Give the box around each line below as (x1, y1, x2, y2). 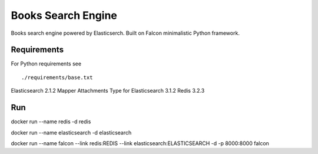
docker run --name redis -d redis (11, 118, 91, 125)
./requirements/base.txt (21, 74, 93, 81)
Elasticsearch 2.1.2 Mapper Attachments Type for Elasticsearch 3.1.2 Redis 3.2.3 (11, 87, 205, 94)
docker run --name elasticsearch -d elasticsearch (11, 129, 132, 136)
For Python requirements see (11, 60, 82, 67)
